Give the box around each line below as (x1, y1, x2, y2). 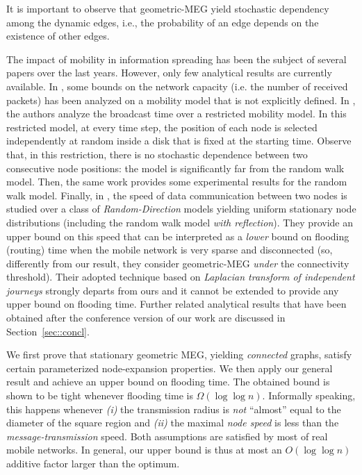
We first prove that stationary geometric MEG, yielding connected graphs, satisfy (6, 347, 352, 362)
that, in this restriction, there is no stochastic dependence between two (6, 147, 308, 161)
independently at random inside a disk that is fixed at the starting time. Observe (6, 133, 352, 148)
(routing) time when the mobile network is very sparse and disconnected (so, (6, 242, 333, 257)
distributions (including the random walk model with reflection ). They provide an (6, 215, 353, 229)
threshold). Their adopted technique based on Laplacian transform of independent (6, 269, 355, 284)
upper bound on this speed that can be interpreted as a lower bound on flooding (6, 228, 349, 243)
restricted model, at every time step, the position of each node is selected (6, 119, 318, 134)
